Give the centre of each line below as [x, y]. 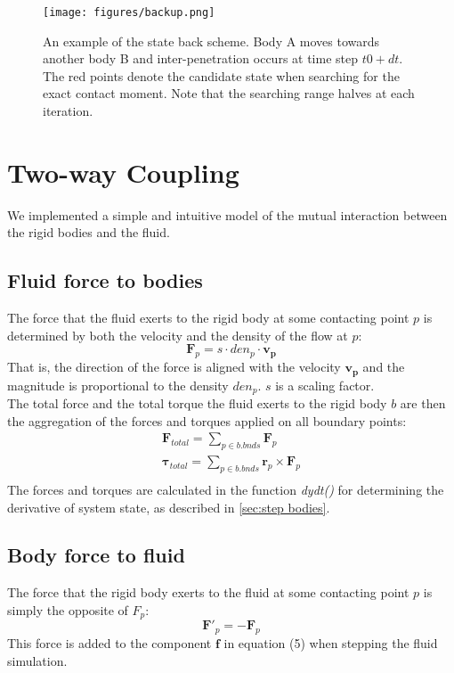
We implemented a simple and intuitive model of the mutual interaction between [227, 214]
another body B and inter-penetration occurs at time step [201, 58]
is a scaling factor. [325, 385]
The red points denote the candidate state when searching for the [221, 75]
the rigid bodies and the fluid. [89, 232]
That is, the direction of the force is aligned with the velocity [174, 367]
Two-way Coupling [123, 172]
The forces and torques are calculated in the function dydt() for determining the [226, 489]
